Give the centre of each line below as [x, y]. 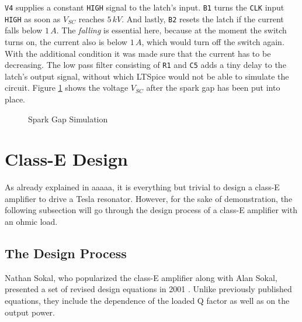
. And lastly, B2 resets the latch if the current [203, 18]
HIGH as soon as [33, 18]
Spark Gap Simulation [68, 119]
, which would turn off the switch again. [213, 41]
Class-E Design [66, 159]
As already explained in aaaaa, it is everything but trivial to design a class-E [142, 187]
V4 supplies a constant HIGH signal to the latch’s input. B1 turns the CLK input [145, 7]
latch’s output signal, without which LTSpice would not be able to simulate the [147, 76]
